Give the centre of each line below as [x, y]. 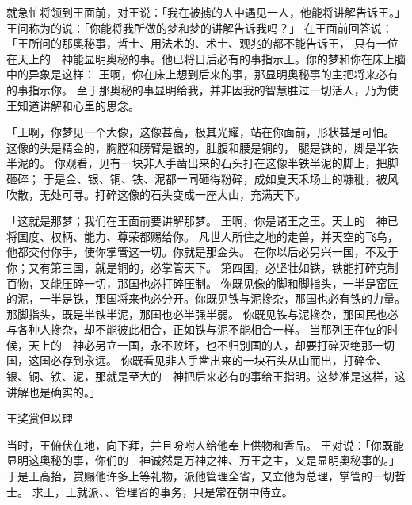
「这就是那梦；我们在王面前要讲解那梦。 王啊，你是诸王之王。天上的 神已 [202, 221]
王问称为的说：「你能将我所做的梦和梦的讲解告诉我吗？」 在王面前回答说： [200, 27]
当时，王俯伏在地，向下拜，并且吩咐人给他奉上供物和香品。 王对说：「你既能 [205, 444]
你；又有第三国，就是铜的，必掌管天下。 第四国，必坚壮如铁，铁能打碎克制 [202, 267]
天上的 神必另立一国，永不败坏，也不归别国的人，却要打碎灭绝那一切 [211, 344]
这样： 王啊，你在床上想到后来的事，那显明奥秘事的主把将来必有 [230, 74]
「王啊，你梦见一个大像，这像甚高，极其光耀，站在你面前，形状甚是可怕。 [200, 132]
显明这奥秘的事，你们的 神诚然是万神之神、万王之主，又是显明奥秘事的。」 [203, 460]
